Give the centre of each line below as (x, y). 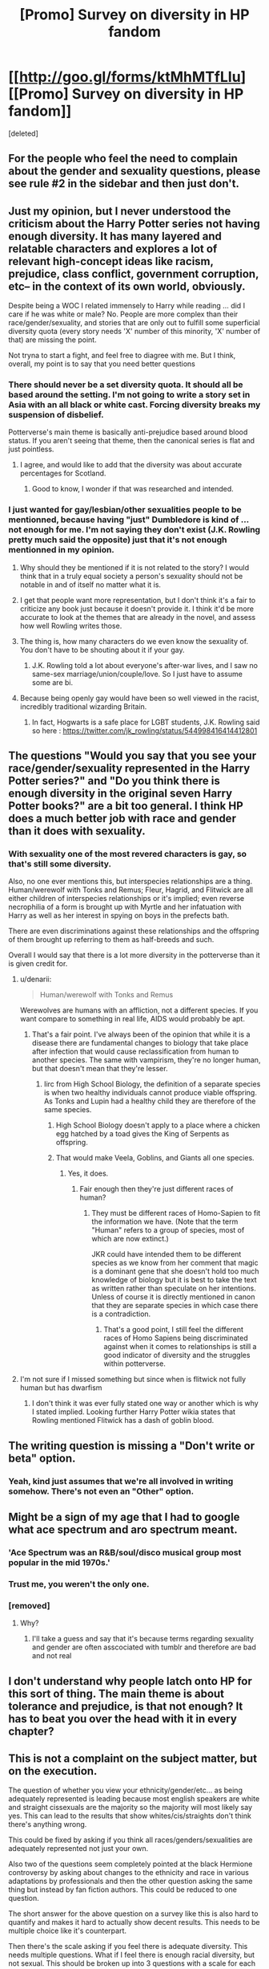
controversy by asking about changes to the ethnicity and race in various (129, 1873)
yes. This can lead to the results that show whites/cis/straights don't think (130, 1816)
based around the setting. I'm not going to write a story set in (129, 395)
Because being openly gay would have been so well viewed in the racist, (139, 698)
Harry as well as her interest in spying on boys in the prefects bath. (119, 915)
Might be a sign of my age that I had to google (124, 1517)
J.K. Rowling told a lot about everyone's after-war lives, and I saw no (145, 665)
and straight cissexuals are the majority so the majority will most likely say (130, 1808)
